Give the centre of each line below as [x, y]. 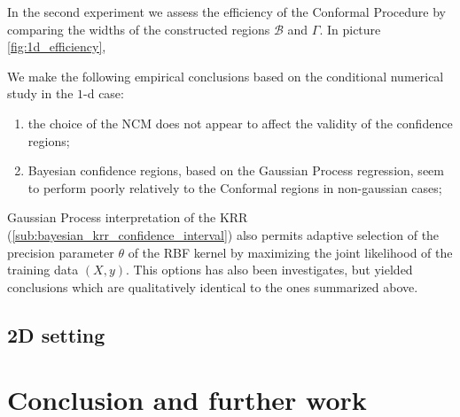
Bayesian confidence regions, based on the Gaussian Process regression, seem [236, 170]
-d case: [104, 93]
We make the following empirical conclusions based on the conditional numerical [226, 76]
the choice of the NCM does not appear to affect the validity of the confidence [240, 123]
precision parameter [61, 252]
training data [43, 270]
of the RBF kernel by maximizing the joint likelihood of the [290, 252]
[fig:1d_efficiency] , [57, 46]
